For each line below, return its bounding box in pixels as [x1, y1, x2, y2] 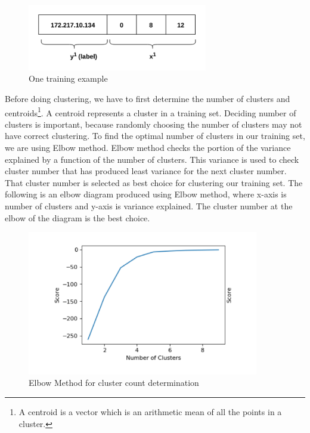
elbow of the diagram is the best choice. [5, 211, 150, 224]
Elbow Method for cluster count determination [29, 376, 199, 389]
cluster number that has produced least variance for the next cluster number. [5, 165, 287, 177]
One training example [29, 72, 108, 85]
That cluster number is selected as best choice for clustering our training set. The [5, 176, 303, 188]
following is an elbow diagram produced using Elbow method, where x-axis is [5, 188, 287, 200]
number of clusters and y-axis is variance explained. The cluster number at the [5, 200, 293, 212]
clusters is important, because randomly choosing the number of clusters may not [5, 117, 302, 130]
